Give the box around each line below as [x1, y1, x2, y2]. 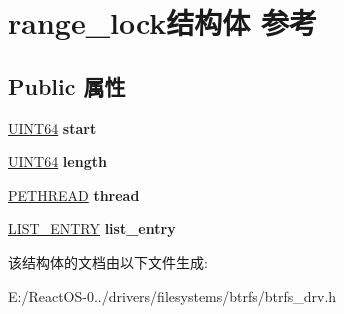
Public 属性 [8, 70, 126, 101]
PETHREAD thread [8, 184, 140, 205]
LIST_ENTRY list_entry [8, 218, 176, 239]
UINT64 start [8, 117, 97, 138]
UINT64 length [8, 151, 107, 172]
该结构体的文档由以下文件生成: [8, 251, 208, 272]
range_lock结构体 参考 [8, 2, 318, 43]
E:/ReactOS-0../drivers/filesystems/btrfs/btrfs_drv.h [8, 285, 337, 306]
